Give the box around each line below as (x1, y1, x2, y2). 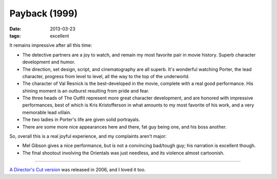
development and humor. (22, 59, 75, 65)
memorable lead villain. (22, 109, 71, 115)
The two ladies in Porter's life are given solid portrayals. (22, 116, 141, 123)
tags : (9, 32, 21, 39)
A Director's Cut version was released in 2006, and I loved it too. (9, 167, 146, 173)
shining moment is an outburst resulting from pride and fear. (22, 87, 150, 94)
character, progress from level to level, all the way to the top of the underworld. (22, 73, 190, 79)
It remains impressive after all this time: (9, 42, 92, 48)
